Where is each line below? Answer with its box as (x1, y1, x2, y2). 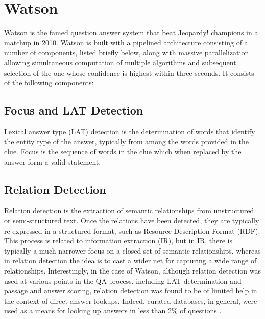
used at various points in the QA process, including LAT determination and (4, 275, 242, 286)
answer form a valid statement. (4, 156, 101, 167)
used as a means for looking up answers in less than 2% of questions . (4, 305, 222, 316)
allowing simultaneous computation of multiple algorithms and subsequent (4, 57, 236, 67)
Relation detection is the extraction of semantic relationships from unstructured (4, 205, 254, 216)
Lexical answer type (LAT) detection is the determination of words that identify (4, 126, 255, 136)
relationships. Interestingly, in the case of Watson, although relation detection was (4, 265, 261, 276)
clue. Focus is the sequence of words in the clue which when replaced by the (4, 146, 242, 157)
